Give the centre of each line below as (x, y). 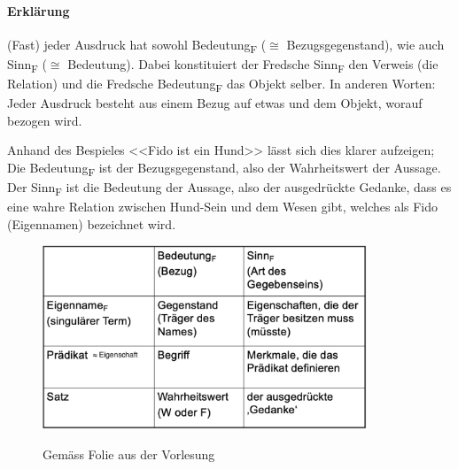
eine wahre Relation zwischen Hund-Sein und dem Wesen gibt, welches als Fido (223, 207)
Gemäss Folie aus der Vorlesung (129, 454)
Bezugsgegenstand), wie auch (365, 44)
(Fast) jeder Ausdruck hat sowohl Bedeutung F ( (137, 45)
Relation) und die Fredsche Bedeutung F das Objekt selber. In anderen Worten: (221, 85)
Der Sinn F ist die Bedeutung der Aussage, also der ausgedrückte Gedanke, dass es (229, 188)
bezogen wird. (45, 120)
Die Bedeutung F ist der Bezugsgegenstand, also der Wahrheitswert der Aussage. (224, 168)
